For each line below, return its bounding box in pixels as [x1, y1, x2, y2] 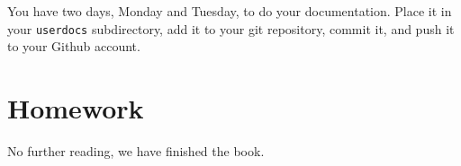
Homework [7, 90, 144, 127]
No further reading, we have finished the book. [7, 141, 265, 160]
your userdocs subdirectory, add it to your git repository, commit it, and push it [7, 19, 455, 38]
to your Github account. [7, 37, 140, 56]
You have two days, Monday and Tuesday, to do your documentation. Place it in [7, 2, 452, 20]
